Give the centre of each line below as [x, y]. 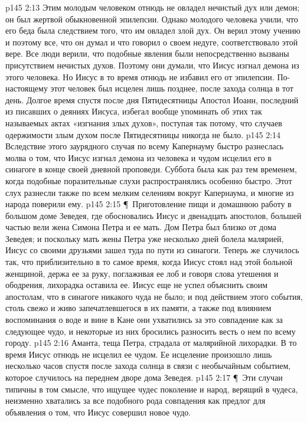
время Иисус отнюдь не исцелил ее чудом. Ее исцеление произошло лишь [139, 354]
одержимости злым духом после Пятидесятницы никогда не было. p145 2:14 [143, 134]
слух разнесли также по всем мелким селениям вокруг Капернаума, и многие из [150, 192]
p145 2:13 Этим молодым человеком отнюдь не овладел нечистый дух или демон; [153, 7]
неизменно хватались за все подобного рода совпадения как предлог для [135, 400]
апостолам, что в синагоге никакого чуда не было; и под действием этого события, [154, 296]
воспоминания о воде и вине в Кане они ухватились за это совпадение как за [144, 320]
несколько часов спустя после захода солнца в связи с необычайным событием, [148, 366]
